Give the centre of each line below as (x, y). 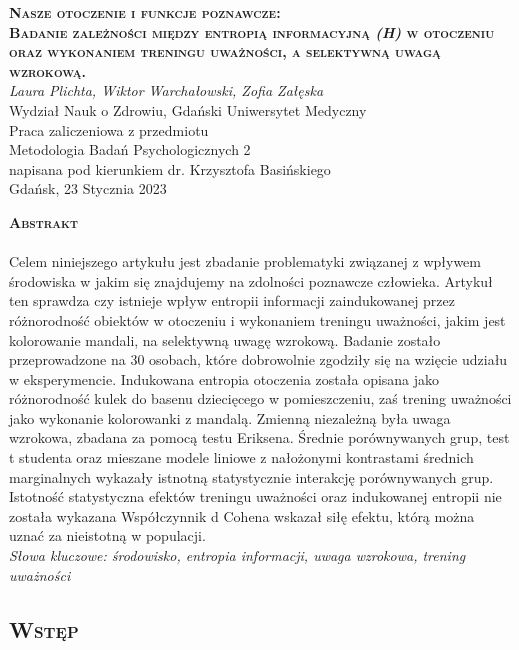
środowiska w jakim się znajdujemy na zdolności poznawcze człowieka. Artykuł (251, 280)
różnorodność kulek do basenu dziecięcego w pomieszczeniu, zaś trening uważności (260, 398)
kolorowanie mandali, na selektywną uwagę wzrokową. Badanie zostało (225, 339)
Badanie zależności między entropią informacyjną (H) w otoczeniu (252, 31)
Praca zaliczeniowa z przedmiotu (109, 129)
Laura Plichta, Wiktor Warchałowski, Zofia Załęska (166, 90)
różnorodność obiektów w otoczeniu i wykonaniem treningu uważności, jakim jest (257, 319)
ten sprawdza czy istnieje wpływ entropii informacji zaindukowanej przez (232, 300)
